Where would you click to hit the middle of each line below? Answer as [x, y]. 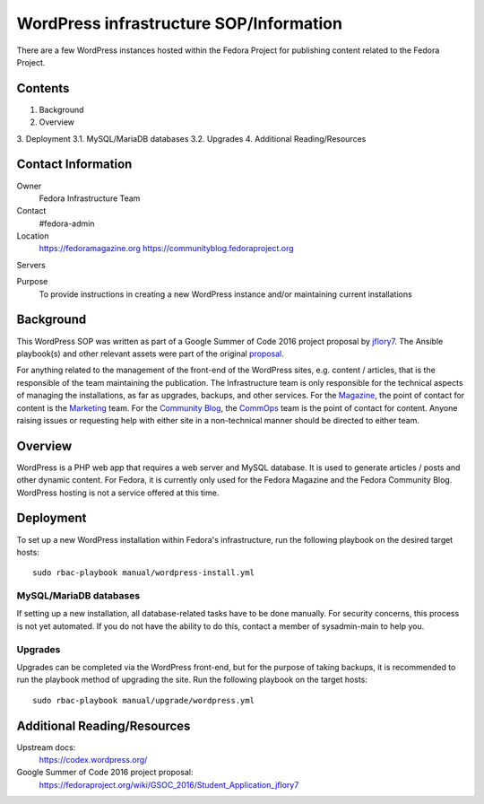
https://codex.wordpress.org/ [93, 760]
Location [33, 236]
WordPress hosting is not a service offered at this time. [118, 493]
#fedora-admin [67, 223]
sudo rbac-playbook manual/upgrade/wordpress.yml [144, 700]
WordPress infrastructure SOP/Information [179, 23]
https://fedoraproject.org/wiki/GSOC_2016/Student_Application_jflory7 [169, 784]
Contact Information [74, 165]
